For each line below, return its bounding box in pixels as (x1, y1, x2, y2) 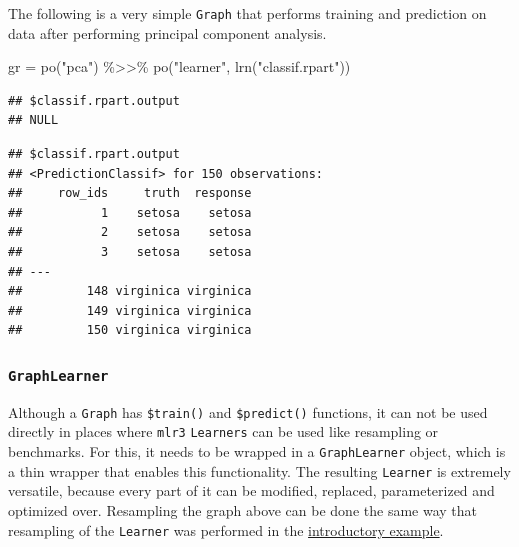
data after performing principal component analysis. (8, 22, 327, 43)
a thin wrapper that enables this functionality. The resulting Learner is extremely (8, 460, 511, 481)
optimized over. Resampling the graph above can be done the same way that (8, 499, 477, 520)
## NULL (8, 113, 59, 128)
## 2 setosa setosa (8, 225, 252, 240)
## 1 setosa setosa (8, 205, 252, 220)
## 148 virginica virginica (8, 284, 252, 299)
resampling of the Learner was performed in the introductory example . (8, 519, 444, 540)
